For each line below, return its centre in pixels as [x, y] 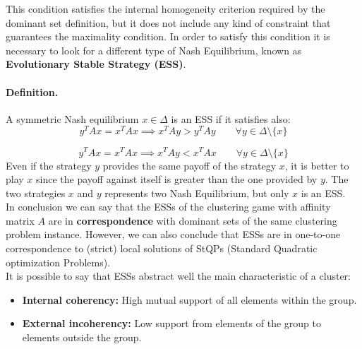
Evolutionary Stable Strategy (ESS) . [96, 64]
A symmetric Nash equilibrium [72, 118]
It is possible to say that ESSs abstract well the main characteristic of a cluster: [178, 276]
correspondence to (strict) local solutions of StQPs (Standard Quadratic [162, 248]
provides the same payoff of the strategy [189, 165]
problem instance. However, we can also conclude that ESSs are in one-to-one [173, 234]
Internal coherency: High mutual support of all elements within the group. [189, 299]
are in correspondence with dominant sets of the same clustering [193, 220]
